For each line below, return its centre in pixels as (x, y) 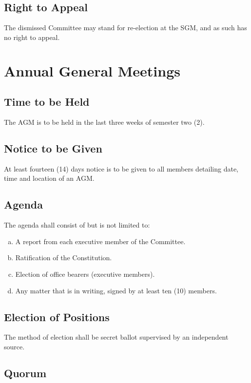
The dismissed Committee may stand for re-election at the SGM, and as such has (125, 28)
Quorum (25, 373)
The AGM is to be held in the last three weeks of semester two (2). (104, 122)
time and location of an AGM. (49, 178)
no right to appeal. (32, 37)
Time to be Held (47, 102)
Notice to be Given (53, 148)
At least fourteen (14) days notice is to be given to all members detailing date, (121, 168)
